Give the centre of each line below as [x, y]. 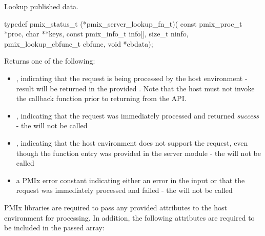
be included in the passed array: [54, 228]
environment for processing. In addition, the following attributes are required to [129, 217]
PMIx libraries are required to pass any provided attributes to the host [116, 207]
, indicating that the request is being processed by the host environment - [132, 78]
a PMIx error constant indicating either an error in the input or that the [130, 180]
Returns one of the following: [50, 61]
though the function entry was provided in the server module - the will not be [138, 153]
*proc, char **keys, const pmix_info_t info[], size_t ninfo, [96, 34]
